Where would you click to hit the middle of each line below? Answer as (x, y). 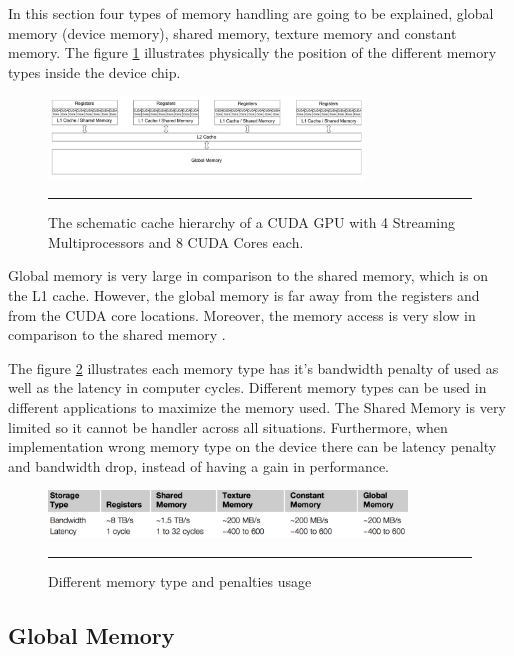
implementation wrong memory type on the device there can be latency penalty (252, 446)
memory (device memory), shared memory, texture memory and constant (232, 32)
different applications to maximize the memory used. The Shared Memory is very (257, 406)
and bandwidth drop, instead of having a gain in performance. (198, 465)
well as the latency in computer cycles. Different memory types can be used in (247, 387)
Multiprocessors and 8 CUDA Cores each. (176, 241)
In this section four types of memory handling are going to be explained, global (251, 13)
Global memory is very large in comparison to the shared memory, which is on (248, 275)
